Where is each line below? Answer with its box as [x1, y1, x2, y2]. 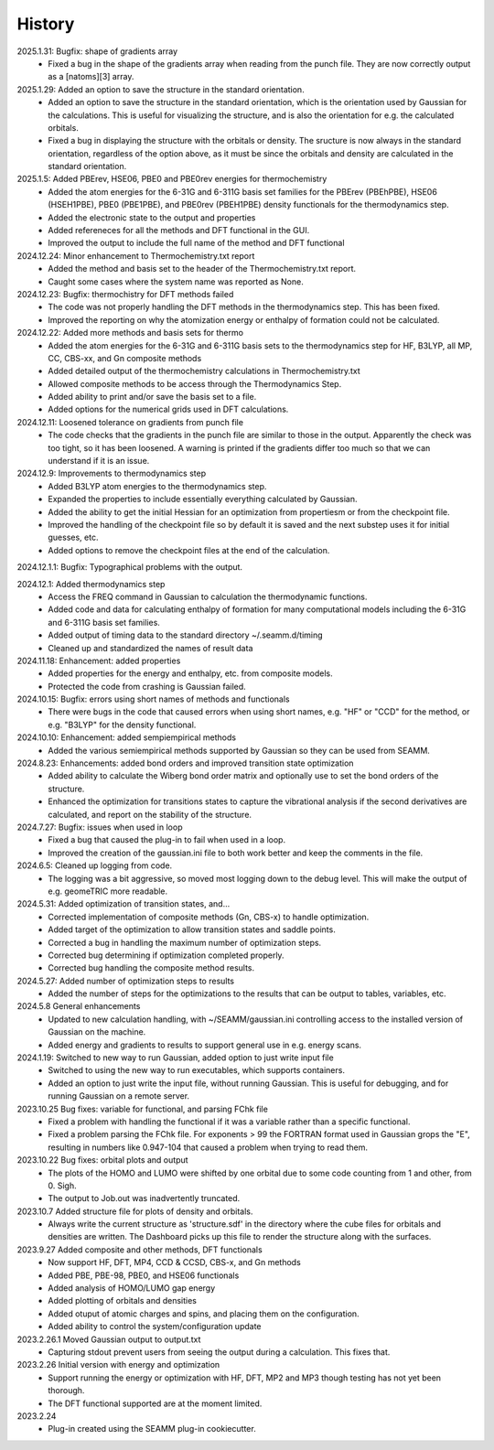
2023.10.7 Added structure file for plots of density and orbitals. [16, 1206, 253, 1217]
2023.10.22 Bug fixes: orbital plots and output [16, 1155, 188, 1165]
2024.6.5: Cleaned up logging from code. [16, 860, 173, 871]
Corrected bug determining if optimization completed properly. [48, 950, 285, 961]
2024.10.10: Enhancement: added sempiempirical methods [16, 732, 237, 743]
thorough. [48, 1385, 85, 1396]
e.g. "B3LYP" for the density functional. [48, 719, 197, 730]
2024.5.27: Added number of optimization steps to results [16, 975, 235, 986]
